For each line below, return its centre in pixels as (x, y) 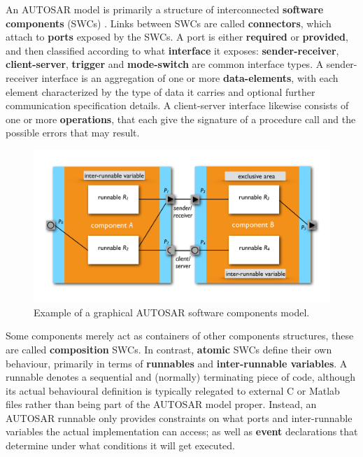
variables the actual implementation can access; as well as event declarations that (182, 431)
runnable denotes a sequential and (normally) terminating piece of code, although (181, 377)
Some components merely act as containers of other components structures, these (180, 336)
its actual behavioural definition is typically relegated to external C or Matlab (173, 390)
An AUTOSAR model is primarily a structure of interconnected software (165, 9)
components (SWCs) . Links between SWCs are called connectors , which (169, 23)
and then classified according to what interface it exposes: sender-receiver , (172, 50)
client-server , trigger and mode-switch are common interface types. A (165, 64)
